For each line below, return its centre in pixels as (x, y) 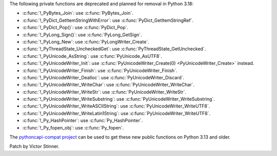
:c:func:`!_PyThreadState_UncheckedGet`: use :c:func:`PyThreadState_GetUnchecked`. (114, 49)
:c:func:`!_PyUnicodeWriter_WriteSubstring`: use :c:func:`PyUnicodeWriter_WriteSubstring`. (119, 99)
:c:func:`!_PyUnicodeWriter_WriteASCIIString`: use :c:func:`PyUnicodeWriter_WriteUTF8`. (116, 106)
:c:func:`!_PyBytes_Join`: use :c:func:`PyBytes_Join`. (78, 13)
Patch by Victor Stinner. (34, 146)
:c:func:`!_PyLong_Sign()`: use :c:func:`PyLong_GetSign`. (82, 35)
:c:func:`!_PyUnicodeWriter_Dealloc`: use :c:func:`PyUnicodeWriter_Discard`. (103, 77)
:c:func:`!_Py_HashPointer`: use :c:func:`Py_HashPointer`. (83, 121)
